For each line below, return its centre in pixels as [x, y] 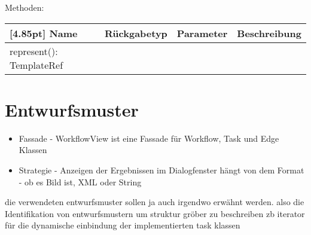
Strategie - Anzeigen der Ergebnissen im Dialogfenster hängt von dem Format [161, 170]
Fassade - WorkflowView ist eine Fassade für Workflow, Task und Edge [149, 138]
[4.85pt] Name [44, 33]
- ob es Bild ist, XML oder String [80, 181]
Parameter [202, 33]
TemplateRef [36, 65]
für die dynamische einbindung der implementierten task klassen [123, 225]
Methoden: [25, 7]
